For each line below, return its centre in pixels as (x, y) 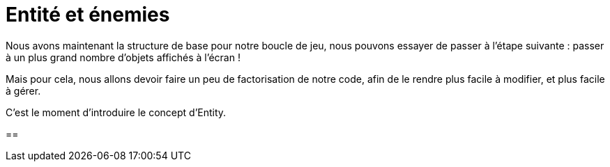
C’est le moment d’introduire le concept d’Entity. (116, 112)
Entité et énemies (88, 15)
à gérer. (23, 90)
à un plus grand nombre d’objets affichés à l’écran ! (123, 57)
